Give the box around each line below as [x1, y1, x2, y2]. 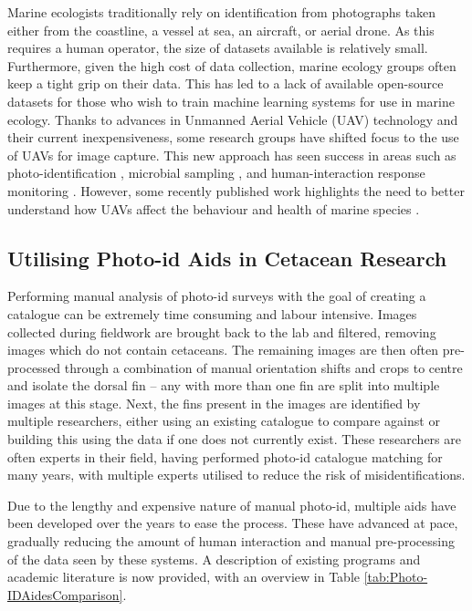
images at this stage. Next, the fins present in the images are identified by [7, 393, 421, 412]
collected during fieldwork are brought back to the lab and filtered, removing [7, 322, 436, 341]
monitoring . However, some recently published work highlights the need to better [7, 181, 465, 200]
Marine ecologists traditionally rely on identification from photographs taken [7, 3, 436, 21]
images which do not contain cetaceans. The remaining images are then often [7, 340, 438, 359]
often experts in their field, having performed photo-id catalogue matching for [7, 447, 443, 466]
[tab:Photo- [363, 567, 428, 586]
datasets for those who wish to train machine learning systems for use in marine [7, 91, 455, 110]
